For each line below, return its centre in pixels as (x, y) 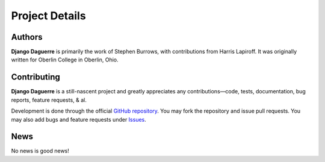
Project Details (49, 16)
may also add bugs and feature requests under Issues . (79, 119)
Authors (27, 37)
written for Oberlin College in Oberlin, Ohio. (65, 60)
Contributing (36, 77)
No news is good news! (40, 151)
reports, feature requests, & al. (49, 100)
